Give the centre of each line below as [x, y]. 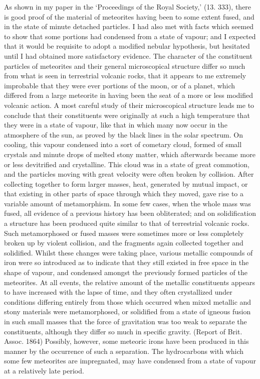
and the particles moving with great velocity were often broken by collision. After [129, 174]
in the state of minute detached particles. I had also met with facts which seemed [129, 26]
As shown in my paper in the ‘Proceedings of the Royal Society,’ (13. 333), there [128, 7]
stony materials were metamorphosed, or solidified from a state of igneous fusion [127, 311]
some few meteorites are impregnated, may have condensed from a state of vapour [130, 361]
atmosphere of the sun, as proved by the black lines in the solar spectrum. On [123, 134]
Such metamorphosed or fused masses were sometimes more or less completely [124, 233]
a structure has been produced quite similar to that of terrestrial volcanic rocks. [127, 223]
